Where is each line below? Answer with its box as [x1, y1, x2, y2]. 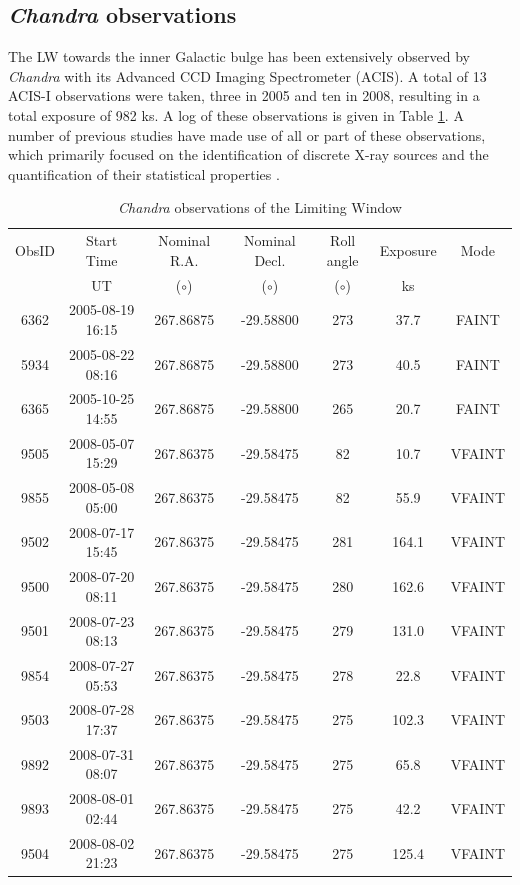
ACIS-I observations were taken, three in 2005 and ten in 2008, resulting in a [8, 85, 480, 106]
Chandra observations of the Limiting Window [118, 197, 402, 218]
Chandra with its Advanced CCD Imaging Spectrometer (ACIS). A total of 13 [8, 65, 487, 86]
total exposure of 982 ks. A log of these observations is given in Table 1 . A [8, 104, 464, 125]
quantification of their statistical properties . [8, 163, 280, 184]
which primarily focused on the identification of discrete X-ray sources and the [8, 144, 489, 165]
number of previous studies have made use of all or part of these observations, [8, 124, 486, 145]
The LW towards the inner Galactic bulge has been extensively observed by [8, 46, 470, 67]
